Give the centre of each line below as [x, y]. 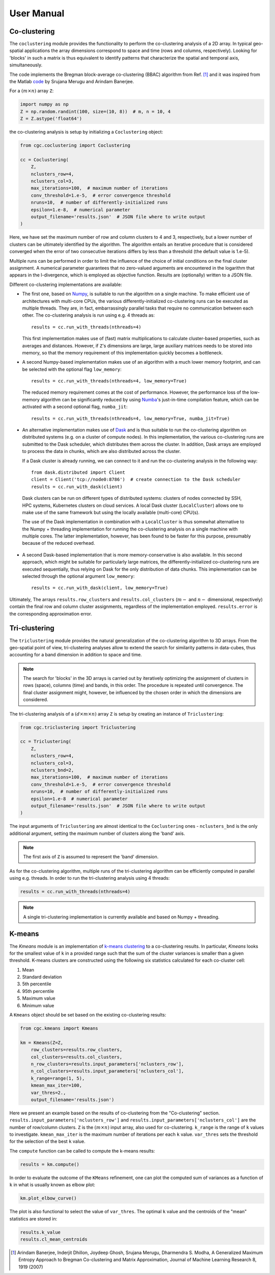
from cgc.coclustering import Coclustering [75, 146]
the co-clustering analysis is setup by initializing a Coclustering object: [86, 132]
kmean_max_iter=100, [57, 1086]
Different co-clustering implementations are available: [66, 284]
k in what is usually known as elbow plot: [52, 1185]
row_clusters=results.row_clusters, [76, 1050]
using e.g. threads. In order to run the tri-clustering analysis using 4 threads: [90, 878]
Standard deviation [42, 977]
